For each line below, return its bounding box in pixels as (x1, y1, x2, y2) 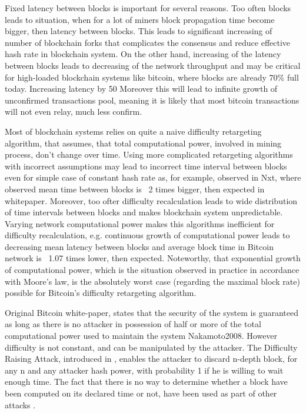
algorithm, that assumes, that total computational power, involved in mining (5, 136, 282, 149)
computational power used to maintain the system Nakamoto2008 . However (5, 329, 278, 342)
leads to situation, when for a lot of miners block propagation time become (5, 13, 275, 25)
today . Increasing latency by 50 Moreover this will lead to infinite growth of (5, 82, 278, 95)
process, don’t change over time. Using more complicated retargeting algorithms (5, 148, 293, 161)
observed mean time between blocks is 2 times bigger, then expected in (5, 182, 265, 195)
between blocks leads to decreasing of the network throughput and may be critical (5, 59, 301, 71)
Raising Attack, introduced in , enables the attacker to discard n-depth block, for (5, 352, 298, 365)
